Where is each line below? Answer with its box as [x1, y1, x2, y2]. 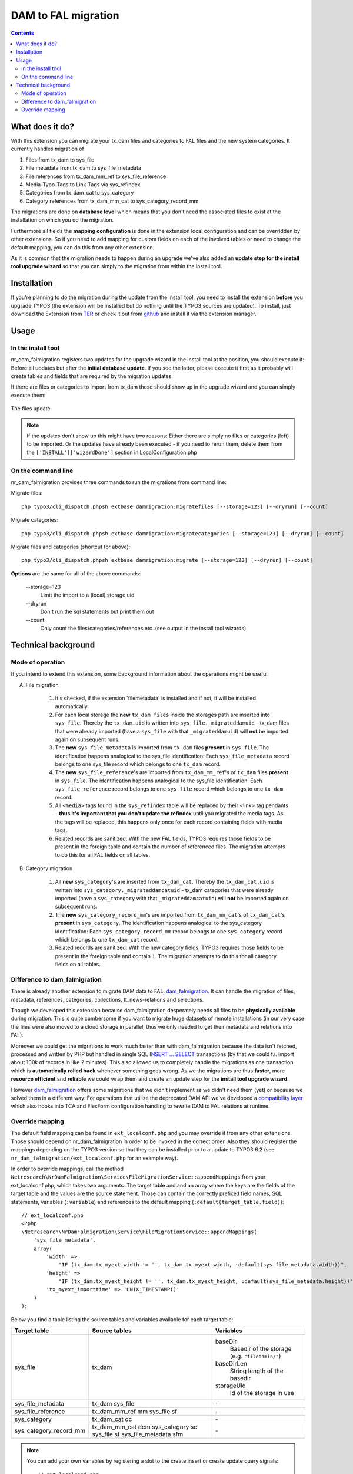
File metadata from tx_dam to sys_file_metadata [25, 164, 141, 172]
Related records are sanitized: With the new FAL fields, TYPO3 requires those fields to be [55, 835, 271, 842]
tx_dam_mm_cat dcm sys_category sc [92, 1423, 197, 1431]
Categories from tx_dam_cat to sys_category [25, 189, 134, 196]
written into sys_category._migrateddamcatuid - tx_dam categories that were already [55, 886, 274, 893]
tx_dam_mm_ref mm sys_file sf [92, 1407, 178, 1416]
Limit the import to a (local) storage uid [40, 591, 135, 598]
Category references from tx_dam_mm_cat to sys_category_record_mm [25, 198, 199, 205]
